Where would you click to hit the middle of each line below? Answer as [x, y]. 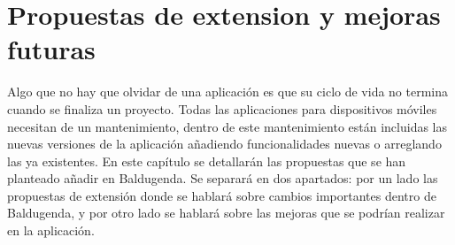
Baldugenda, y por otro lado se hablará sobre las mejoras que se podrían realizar [226, 213]
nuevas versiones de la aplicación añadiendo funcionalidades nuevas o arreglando [224, 144]
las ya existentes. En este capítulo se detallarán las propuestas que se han [207, 161]
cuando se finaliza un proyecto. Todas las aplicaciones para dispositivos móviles [222, 108]
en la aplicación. [51, 230]
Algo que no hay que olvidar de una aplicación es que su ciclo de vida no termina [228, 92]
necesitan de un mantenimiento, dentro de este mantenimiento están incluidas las [227, 126]
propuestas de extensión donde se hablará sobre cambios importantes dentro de [222, 195]
